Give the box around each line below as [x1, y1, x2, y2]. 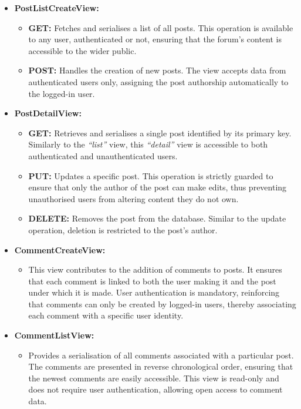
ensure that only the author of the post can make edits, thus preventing [28, 181, 287, 193]
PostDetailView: [14, 107, 82, 119]
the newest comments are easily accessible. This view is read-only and [28, 371, 279, 384]
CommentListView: [14, 329, 94, 341]
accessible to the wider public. [28, 44, 137, 56]
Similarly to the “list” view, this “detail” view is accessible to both [28, 138, 268, 150]
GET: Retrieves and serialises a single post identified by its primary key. [28, 126, 292, 139]
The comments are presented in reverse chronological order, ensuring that [28, 360, 293, 373]
